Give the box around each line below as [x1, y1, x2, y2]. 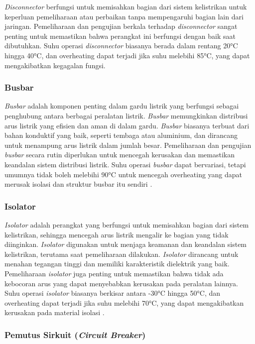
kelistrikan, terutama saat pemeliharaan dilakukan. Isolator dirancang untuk [4, 248, 239, 259]
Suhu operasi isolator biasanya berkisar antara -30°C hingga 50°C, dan [4, 288, 221, 298]
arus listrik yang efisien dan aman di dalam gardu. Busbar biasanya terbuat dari [4, 120, 250, 130]
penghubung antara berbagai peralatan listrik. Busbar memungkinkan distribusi [4, 110, 248, 120]
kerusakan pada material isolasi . [4, 307, 105, 318]
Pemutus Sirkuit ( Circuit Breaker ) [4, 328, 146, 341]
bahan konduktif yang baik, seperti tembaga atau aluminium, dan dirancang [4, 130, 238, 140]
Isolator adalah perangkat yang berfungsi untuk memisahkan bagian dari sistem [4, 219, 249, 229]
